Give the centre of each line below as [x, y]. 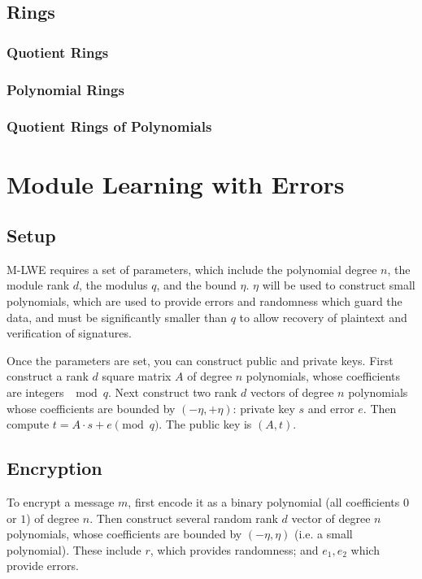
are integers [35, 392]
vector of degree [331, 518]
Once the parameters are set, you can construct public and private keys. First [200, 360]
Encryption [54, 468]
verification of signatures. [69, 333]
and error [331, 408]
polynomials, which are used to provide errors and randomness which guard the [204, 301]
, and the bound [196, 285]
